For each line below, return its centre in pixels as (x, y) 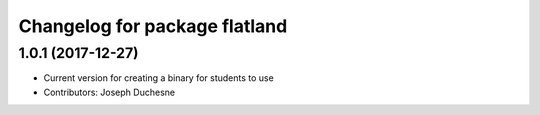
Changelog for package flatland (153, 26)
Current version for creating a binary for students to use (158, 78)
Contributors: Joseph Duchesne (109, 92)
